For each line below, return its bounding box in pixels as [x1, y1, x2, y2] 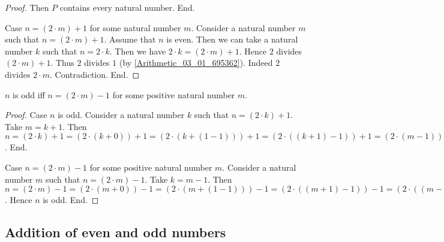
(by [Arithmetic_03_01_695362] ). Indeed [119, 56, 273, 69]
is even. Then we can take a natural [166, 33, 298, 46]
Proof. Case [5, 108, 47, 121]
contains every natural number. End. [59, 1, 195, 13]
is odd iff [13, 88, 45, 101]
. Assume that [104, 33, 156, 46]
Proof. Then [5, 1, 49, 13]
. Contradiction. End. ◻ [50, 68, 140, 80]
